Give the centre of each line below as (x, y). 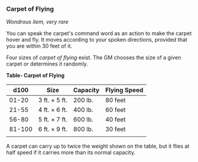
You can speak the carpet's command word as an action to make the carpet (99, 33)
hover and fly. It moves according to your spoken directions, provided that (97, 40)
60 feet (115, 110)
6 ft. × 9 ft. (53, 129)
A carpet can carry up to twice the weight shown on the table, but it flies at (98, 146)
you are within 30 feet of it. (39, 46)
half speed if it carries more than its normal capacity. (71, 152)
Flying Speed (124, 90)
